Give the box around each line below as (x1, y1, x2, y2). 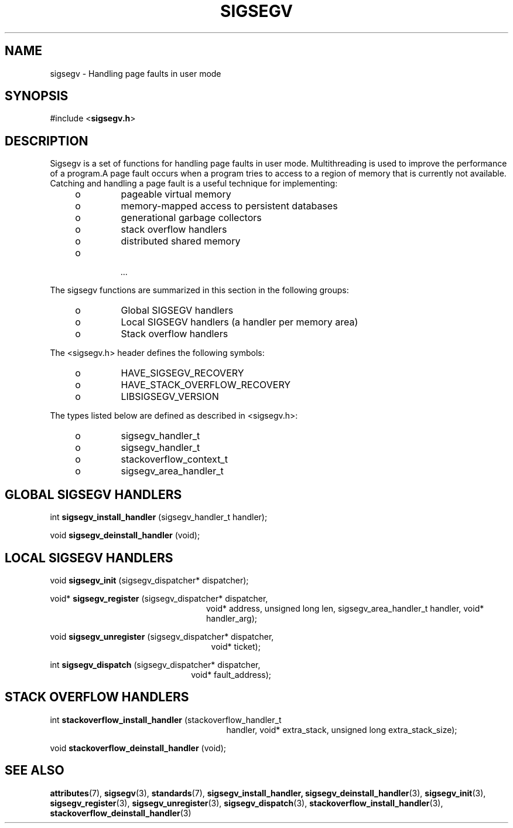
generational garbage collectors (121, 212, 262, 224)
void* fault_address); (191, 669, 272, 680)
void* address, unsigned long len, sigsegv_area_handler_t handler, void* (206, 603, 484, 613)
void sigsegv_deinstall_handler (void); (50, 530, 200, 541)
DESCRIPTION (5, 133, 88, 148)
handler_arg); (206, 613, 258, 623)
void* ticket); (211, 641, 261, 651)
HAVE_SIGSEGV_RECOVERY (121, 367, 244, 379)
